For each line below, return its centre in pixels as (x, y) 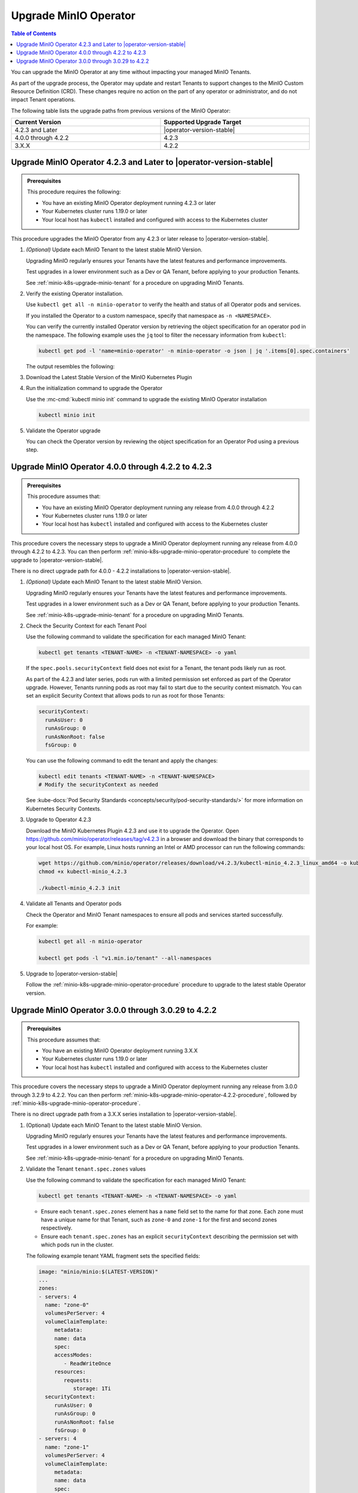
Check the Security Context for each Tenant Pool (86, 626)
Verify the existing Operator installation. (75, 293)
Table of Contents (34, 33)
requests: (78, 1380)
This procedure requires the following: (74, 192)
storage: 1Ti (92, 1388)
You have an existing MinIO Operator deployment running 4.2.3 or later (129, 202)
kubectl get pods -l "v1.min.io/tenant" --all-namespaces (125, 958)
